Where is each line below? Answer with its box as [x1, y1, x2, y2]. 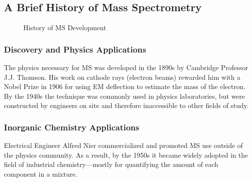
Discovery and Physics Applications [4, 43, 146, 55]
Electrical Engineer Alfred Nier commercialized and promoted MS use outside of [4, 140, 243, 150]
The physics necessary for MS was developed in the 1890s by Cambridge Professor [4, 62, 249, 73]
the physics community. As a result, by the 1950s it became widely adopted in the [4, 149, 248, 160]
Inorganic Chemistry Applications [4, 121, 139, 133]
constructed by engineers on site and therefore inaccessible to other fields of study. [4, 100, 249, 110]
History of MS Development [23, 22, 106, 33]
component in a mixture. [4, 168, 78, 179]
